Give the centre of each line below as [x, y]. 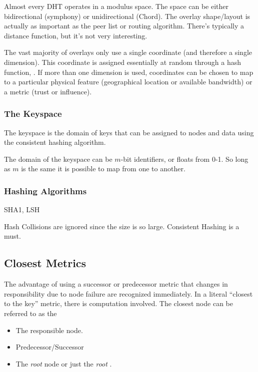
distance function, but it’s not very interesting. [76, 35]
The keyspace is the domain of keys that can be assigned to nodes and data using [129, 132]
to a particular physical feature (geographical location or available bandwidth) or [128, 82]
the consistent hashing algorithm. [55, 142]
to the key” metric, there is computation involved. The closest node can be [118, 303]
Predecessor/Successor [50, 347]
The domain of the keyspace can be [58, 159]
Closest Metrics [45, 263]
